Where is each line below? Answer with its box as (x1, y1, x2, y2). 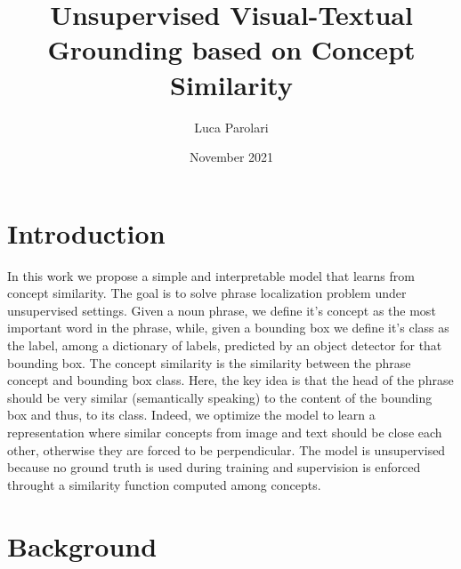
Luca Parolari (194, 117, 269, 136)
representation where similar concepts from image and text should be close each (7, 422, 442, 441)
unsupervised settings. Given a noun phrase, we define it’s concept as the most (7, 301, 436, 319)
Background (7, 527, 158, 564)
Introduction (7, 214, 166, 251)
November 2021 (189, 148, 274, 166)
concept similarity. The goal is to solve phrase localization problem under (7, 284, 407, 302)
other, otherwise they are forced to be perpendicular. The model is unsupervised (7, 440, 446, 459)
